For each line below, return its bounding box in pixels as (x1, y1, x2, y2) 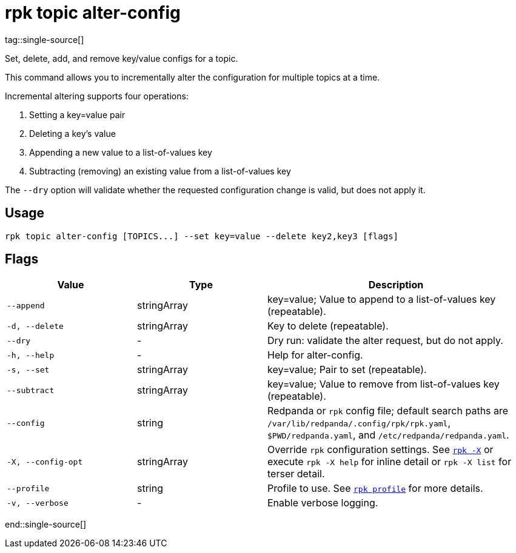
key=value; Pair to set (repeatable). (267, 363, 427, 376)
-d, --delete (7, 321, 64, 331)
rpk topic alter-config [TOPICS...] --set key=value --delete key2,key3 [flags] (5, 231, 399, 241)
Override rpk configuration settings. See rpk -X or (267, 443, 494, 456)
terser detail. (267, 468, 325, 480)
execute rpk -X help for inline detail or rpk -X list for (267, 455, 512, 468)
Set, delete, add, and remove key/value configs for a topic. (5, 53, 238, 64)
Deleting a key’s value (29, 128, 116, 139)
